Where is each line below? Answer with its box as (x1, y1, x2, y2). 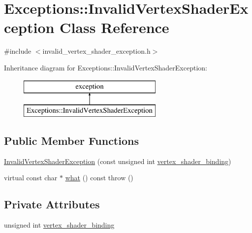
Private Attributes (4, 197, 100, 212)
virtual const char (4, 172, 58, 183)
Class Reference (60, 17, 169, 37)
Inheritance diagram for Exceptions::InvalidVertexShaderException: (4, 62, 207, 72)
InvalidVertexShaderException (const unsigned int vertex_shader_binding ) (4, 156, 231, 166)
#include (4, 46, 31, 56)
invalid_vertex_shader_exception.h (42, 46, 151, 56)
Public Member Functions (4, 133, 139, 148)
